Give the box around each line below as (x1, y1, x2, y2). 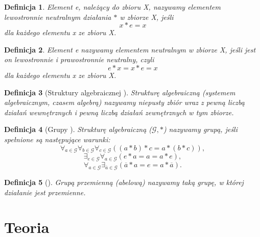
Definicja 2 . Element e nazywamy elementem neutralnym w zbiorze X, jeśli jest (4, 44, 256, 55)
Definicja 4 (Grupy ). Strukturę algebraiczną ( (4, 124, 152, 135)
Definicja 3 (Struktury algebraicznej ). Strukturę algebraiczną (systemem (4, 87, 235, 97)
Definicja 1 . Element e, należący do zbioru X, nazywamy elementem (4, 2, 221, 12)
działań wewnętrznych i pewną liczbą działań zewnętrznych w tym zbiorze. (4, 107, 234, 117)
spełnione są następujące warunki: (4, 134, 110, 144)
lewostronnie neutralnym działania (4, 11, 111, 22)
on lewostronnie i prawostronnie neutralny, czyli (4, 54, 154, 65)
